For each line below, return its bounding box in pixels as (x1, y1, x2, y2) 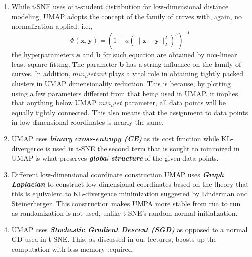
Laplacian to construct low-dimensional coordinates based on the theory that (11, 179, 249, 189)
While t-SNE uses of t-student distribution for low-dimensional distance (11, 1, 229, 11)
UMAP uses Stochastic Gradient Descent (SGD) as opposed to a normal (11, 224, 248, 234)
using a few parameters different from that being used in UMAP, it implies (11, 88, 238, 98)
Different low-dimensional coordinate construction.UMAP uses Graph (11, 169, 224, 179)
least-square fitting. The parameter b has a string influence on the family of (11, 59, 241, 69)
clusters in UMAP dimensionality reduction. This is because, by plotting (11, 78, 231, 89)
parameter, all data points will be (124, 97, 226, 108)
